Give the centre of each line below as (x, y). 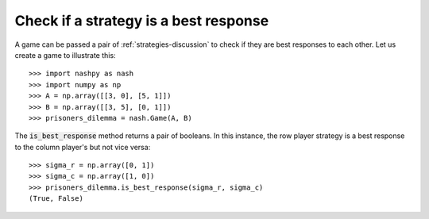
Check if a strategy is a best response (142, 21)
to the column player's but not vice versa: (83, 147)
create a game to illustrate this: (65, 55)
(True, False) (56, 199)
